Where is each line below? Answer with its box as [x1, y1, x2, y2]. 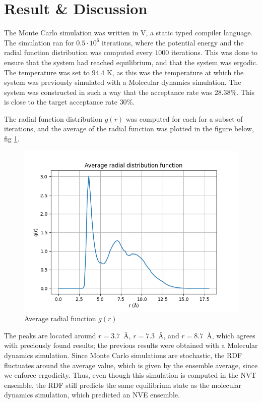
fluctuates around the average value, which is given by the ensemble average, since [4, 360, 258, 370]
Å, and [158, 330, 179, 340]
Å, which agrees [207, 330, 255, 340]
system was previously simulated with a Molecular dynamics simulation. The [4, 77, 241, 87]
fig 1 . [4, 133, 20, 144]
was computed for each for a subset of [125, 113, 243, 124]
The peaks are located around [4, 330, 96, 340]
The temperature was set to [4, 67, 90, 77]
